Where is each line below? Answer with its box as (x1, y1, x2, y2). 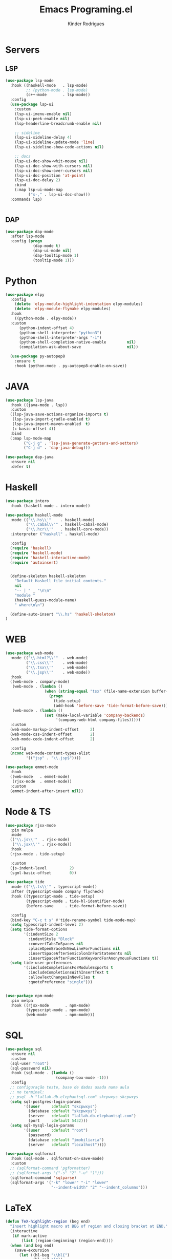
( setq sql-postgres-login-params (10, 1099, 81, 1104)
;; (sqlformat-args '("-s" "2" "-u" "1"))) (10, 1170, 104, 1175)
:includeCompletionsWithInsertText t (28, 970, 109, 975)
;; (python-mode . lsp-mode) (26, 87, 88, 93)
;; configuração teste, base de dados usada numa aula (10, 1085, 130, 1090)
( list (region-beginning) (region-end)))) (21, 1238, 114, 1243)
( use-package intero (5, 498, 50, 504)
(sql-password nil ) (10, 1065, 52, 1071)
